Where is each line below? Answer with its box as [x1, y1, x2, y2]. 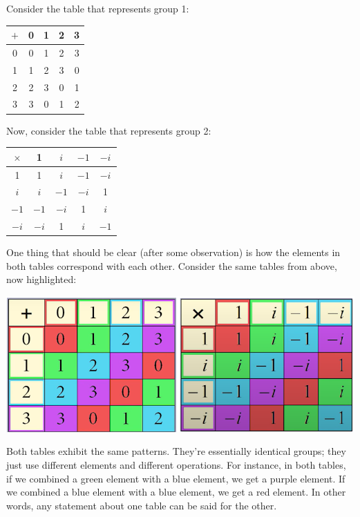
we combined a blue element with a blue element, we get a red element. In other [6, 485, 346, 499]
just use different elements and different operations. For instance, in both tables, [6, 457, 346, 471]
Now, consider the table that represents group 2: [6, 123, 211, 137]
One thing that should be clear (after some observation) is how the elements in [6, 245, 341, 260]
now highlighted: [6, 272, 77, 286]
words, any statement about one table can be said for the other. [6, 498, 277, 512]
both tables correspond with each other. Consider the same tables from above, [6, 258, 337, 273]
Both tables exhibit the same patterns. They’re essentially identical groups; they [6, 444, 346, 458]
